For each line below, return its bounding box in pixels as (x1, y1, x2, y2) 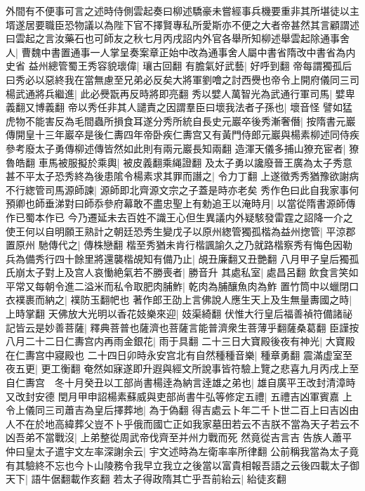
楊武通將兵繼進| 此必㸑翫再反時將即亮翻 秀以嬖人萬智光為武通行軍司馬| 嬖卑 (6, 86, 355, 100)
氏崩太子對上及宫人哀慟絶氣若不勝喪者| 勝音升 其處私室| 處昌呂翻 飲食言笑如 (6, 265, 359, 280)
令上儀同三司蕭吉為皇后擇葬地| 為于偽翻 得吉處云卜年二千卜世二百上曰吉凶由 (6, 402, 359, 417)
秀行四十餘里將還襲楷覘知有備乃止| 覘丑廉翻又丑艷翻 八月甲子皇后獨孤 (34, 251, 359, 266)
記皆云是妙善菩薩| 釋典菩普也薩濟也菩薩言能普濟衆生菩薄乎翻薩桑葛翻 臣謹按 (6, 320, 359, 334)
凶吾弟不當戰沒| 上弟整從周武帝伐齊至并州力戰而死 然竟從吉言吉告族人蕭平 (6, 430, 352, 445)
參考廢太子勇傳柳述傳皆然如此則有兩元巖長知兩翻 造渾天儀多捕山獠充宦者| (6, 140, 346, 155)
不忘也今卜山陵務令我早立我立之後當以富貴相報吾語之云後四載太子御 (44, 457, 359, 472)
